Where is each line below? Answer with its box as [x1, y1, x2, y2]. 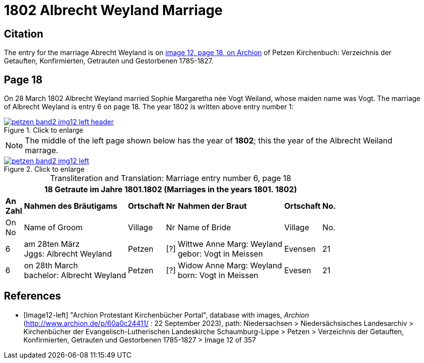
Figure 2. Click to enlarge [4, 165, 85, 174]
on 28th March [24, 261, 78, 271]
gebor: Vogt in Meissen [177, 249, 263, 259]
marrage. [25, 145, 59, 156]
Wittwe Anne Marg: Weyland [177, 239, 282, 249]
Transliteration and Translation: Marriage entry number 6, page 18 [50, 173, 292, 183]
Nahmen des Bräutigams [24, 201, 118, 211]
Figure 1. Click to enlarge [4, 126, 84, 135]
